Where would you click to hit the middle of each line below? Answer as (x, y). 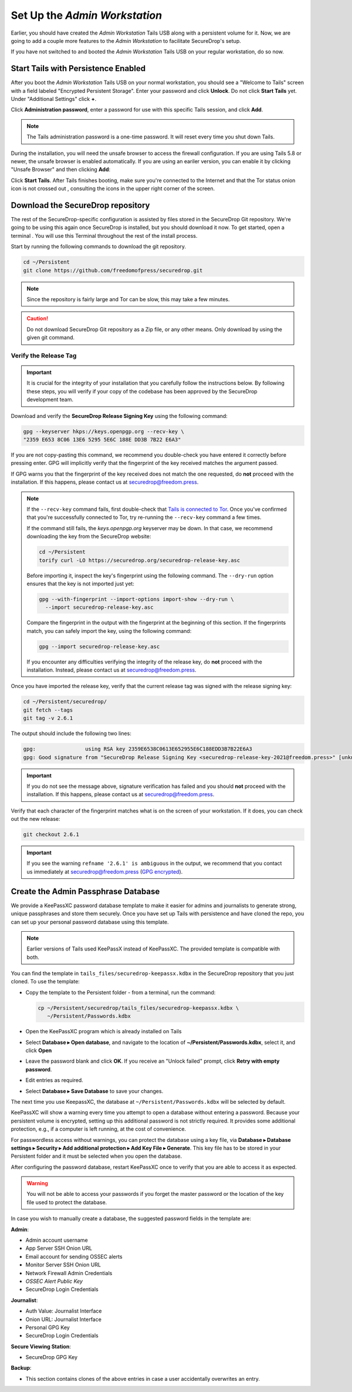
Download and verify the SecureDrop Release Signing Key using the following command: (119, 416)
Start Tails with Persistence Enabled (78, 68)
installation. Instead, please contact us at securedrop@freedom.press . (111, 670)
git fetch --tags (48, 710)
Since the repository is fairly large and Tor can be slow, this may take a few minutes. (128, 299)
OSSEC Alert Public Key (54, 1281)
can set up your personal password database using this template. (90, 922)
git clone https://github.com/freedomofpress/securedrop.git (113, 270)
